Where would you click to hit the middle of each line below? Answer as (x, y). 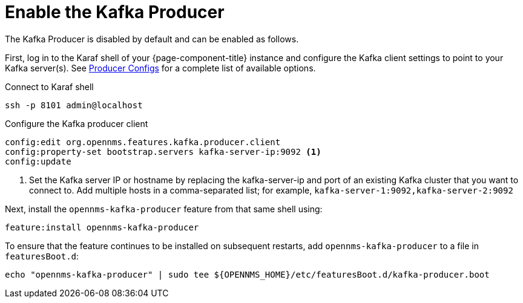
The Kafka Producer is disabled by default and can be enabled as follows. (152, 39)
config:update (38, 161)
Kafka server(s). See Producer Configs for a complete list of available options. (160, 68)
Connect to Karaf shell (49, 86)
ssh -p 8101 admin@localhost (74, 105)
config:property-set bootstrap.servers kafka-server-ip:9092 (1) (163, 151)
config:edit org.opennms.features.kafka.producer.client (143, 142)
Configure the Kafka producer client (77, 123)
